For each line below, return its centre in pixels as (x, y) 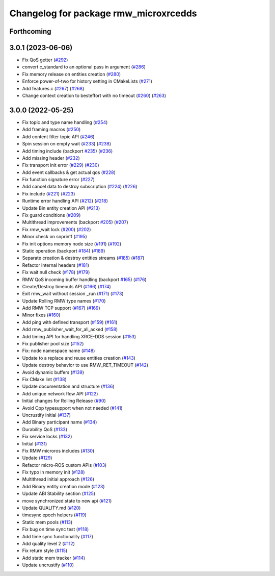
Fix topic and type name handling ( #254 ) (65, 122)
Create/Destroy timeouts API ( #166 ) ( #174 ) (67, 286)
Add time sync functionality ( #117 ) (58, 536)
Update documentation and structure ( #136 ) (68, 386)
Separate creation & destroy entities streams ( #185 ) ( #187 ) (83, 258)
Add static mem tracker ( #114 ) (54, 558)
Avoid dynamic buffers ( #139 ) (53, 372)
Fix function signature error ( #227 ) (59, 180)
